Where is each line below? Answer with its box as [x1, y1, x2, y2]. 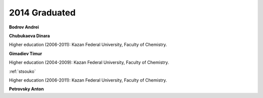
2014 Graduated [9, 7, 76, 18]
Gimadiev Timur [9, 51, 42, 56]
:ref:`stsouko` [9, 68, 36, 74]
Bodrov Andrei [9, 24, 39, 30]
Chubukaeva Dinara [9, 33, 50, 39]
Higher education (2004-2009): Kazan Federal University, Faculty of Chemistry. [9, 59, 169, 65]
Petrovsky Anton [9, 86, 44, 92]
